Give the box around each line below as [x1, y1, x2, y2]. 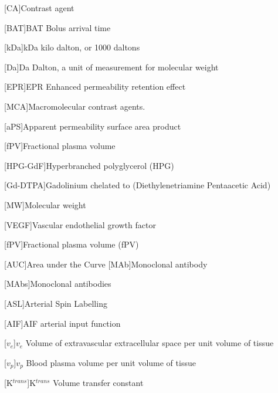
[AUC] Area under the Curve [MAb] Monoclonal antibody [4, 258, 208, 270]
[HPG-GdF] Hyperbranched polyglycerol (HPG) [4, 159, 174, 171]
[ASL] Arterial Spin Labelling [4, 297, 107, 309]
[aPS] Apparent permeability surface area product [4, 120, 181, 132]
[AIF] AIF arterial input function [4, 317, 121, 329]
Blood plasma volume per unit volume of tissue [26, 356, 196, 368]
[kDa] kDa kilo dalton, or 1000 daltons [4, 41, 140, 53]
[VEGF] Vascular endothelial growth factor [4, 218, 156, 231]
